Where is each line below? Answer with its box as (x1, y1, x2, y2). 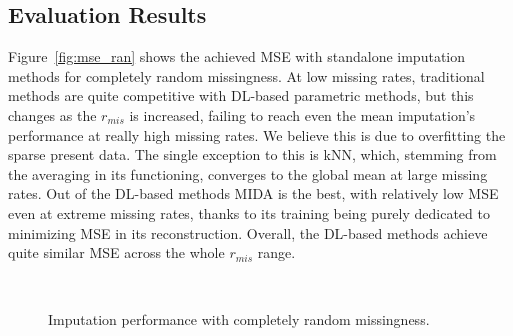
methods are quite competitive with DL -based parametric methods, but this (8, 85, 474, 106)
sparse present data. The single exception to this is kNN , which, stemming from (8, 144, 497, 165)
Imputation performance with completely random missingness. (48, 309, 430, 330)
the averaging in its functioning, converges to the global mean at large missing (8, 163, 488, 184)
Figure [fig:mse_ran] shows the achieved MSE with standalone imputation (8, 46, 465, 67)
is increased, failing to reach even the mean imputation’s (129, 104, 476, 125)
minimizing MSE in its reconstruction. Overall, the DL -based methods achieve (8, 222, 488, 243)
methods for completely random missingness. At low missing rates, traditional (8, 65, 485, 86)
